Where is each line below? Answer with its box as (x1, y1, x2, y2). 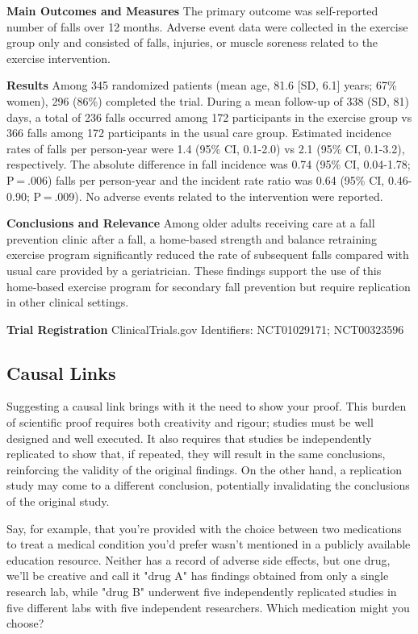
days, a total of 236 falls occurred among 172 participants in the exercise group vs (6, 108, 412, 125)
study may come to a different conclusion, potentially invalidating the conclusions (6, 477, 410, 494)
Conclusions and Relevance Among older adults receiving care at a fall (6, 215, 375, 231)
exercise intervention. (6, 49, 111, 66)
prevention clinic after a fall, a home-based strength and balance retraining (6, 230, 377, 247)
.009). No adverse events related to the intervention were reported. (54, 187, 383, 204)
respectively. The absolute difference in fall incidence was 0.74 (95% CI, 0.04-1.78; (6, 156, 411, 173)
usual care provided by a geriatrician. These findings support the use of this (6, 261, 382, 278)
